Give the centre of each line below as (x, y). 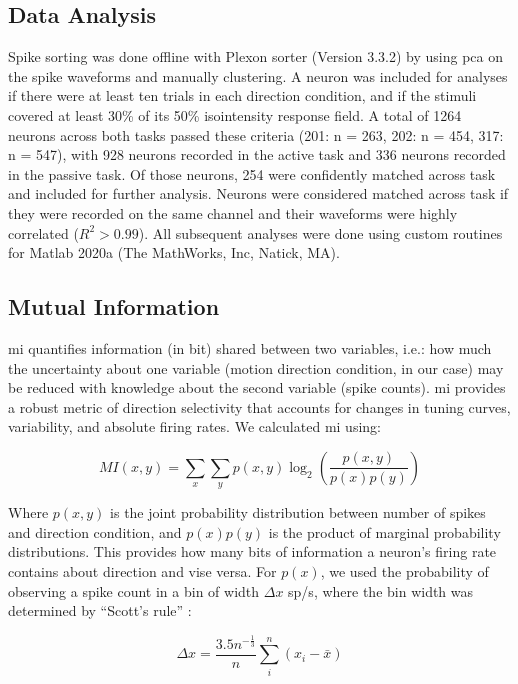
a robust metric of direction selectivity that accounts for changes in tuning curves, (259, 406)
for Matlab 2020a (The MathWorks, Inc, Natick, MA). (174, 252)
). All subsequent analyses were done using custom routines (320, 232)
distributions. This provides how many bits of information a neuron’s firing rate (252, 551)
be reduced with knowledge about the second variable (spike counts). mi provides (257, 387)
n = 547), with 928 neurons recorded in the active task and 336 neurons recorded (257, 154)
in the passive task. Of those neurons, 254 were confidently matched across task (252, 173)
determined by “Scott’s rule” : (100, 610)
